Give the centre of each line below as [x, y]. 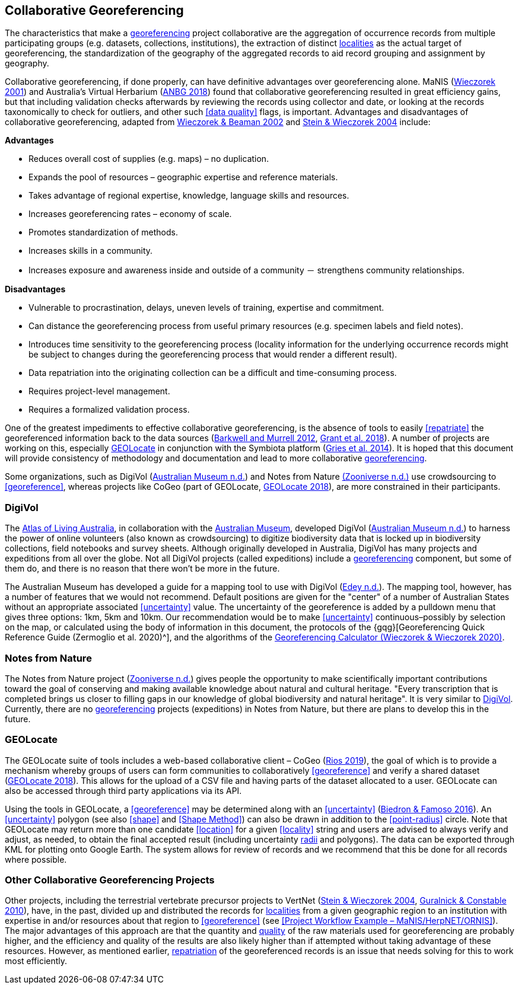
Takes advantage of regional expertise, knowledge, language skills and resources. [189, 196]
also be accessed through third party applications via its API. [123, 790]
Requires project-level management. [99, 391]
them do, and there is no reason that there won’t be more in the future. [142, 569]
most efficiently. [36, 961]
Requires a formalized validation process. [109, 410]
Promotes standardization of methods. [103, 232]
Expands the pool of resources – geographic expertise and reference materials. [183, 177]
